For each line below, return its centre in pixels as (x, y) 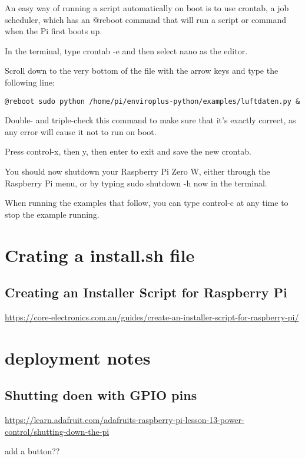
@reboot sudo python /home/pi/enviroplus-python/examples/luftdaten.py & (152, 101)
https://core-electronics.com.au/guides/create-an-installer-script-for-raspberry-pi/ (152, 317)
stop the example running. (52, 214)
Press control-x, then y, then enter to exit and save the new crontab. (128, 151)
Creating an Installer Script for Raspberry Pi (146, 292)
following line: (30, 82)
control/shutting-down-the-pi (57, 431)
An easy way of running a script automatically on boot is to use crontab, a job (147, 8)
